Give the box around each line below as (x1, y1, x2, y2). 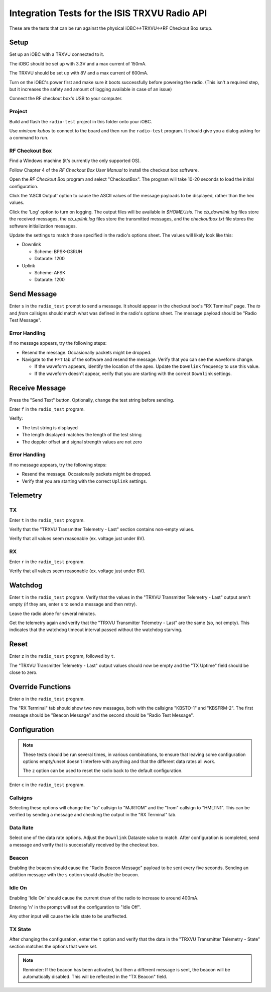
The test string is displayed (22, 424, 78, 430)
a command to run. (9, 135, 49, 141)
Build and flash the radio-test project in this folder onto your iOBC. (9, 118, 153, 124)
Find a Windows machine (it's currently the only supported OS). (9, 158, 141, 164)
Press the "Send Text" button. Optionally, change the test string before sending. (9, 397, 175, 403)
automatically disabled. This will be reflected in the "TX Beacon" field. (23, 974, 168, 979)
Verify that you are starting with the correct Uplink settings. (22, 478, 148, 484)
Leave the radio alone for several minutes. (9, 611, 96, 617)
